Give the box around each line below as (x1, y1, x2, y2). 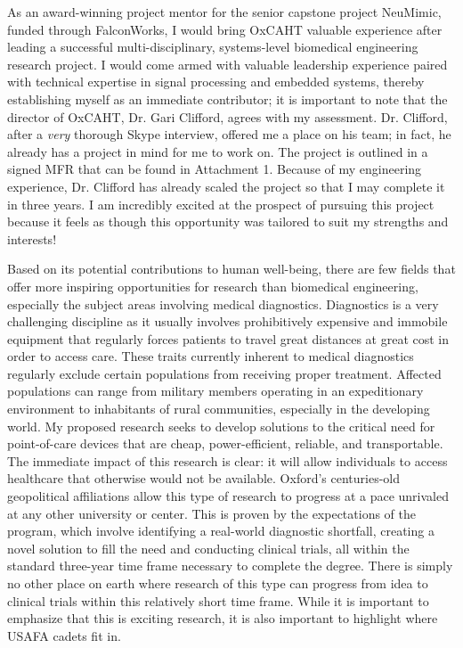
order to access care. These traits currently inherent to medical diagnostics (7, 347, 414, 365)
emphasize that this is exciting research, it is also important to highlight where (7, 609, 438, 627)
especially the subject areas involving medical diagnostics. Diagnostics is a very (7, 294, 439, 313)
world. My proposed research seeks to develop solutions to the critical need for (7, 416, 435, 435)
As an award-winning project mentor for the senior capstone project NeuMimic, (7, 3, 442, 21)
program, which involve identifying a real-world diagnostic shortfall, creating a (7, 521, 435, 540)
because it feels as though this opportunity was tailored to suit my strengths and (7, 212, 449, 231)
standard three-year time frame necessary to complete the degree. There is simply (7, 556, 453, 575)
